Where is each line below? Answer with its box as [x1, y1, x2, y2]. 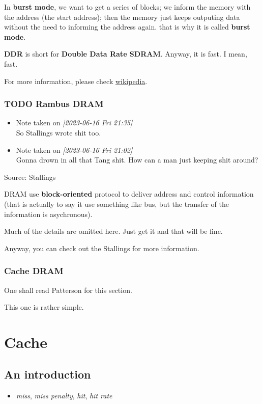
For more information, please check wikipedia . [4, 75, 148, 86]
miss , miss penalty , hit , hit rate [16, 390, 112, 401]
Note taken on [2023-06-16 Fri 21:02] [16, 144, 133, 155]
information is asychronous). [4, 208, 93, 219]
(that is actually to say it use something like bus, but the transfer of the [4, 198, 229, 209]
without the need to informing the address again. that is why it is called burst [4, 21, 250, 32]
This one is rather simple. [4, 302, 84, 312]
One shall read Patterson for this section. [4, 284, 132, 295]
